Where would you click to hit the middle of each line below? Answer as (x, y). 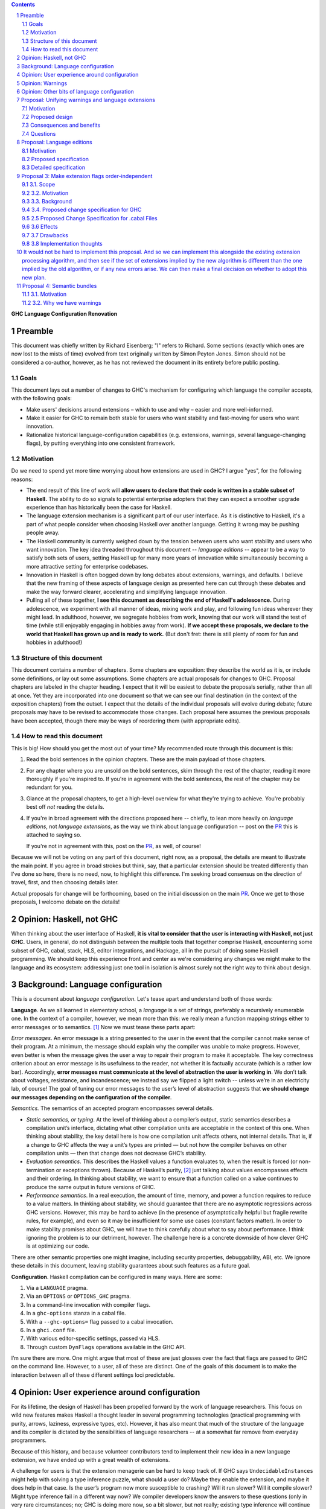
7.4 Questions (39, 133)
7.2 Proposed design (47, 117)
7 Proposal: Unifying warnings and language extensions (86, 100)
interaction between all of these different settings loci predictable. (93, 1375)
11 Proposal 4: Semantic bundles (57, 286)
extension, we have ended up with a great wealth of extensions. (91, 1460)
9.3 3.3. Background (47, 201)
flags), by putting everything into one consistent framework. (101, 443)
